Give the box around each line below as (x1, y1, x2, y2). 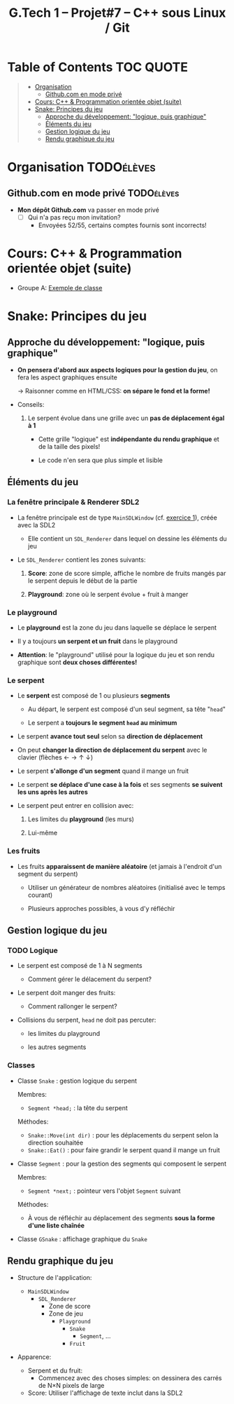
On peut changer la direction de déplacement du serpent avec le (17, 745, 207, 755)
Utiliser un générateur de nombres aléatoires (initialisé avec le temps (27, 883, 226, 891)
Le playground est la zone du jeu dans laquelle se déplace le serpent (17, 623, 217, 632)
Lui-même (27, 829, 58, 837)
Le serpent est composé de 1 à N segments (17, 961, 142, 970)
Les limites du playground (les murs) (27, 815, 135, 823)
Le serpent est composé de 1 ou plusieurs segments (17, 691, 170, 700)
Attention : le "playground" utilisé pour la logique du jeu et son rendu (17, 650, 215, 659)
